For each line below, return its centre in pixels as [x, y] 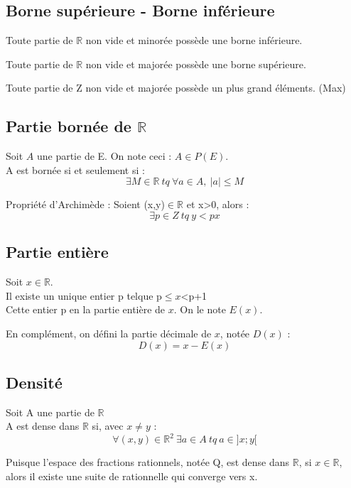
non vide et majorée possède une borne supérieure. [196, 64]
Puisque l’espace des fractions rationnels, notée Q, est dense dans [148, 462]
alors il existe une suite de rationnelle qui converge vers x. [132, 476]
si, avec [108, 426]
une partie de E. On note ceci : [104, 156]
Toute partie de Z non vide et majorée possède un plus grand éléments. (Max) [176, 88]
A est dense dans [43, 426]
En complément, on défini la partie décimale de [109, 333]
